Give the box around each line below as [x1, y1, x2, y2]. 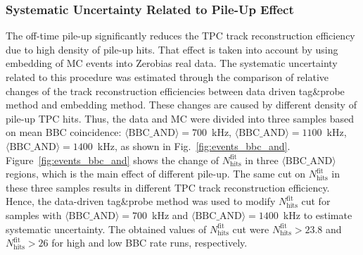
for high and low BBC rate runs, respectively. [51, 235, 248, 250]
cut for [301, 194, 331, 209]
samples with [6, 207, 62, 222]
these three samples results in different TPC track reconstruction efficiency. [6, 180, 330, 194]
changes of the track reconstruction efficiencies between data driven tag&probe [6, 83, 345, 98]
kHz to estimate [283, 207, 352, 222]
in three [245, 152, 279, 167]
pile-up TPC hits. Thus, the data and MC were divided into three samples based [6, 111, 354, 125]
